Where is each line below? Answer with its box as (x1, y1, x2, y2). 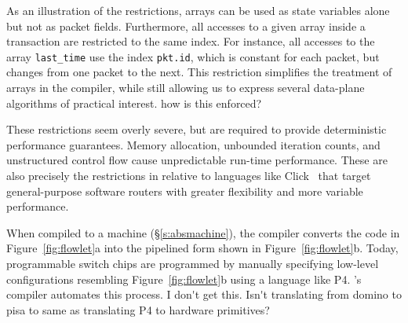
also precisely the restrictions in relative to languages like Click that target (6, 167, 371, 183)
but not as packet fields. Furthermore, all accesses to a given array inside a (6, 17, 366, 34)
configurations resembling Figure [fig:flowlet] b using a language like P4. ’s (6, 270, 362, 287)
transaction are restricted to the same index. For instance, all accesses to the (6, 33, 375, 50)
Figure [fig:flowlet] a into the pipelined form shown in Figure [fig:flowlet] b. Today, (6, 240, 399, 256)
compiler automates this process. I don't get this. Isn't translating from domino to (6, 286, 402, 303)
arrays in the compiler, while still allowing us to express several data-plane (6, 79, 365, 96)
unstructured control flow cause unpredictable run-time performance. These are (6, 152, 388, 168)
